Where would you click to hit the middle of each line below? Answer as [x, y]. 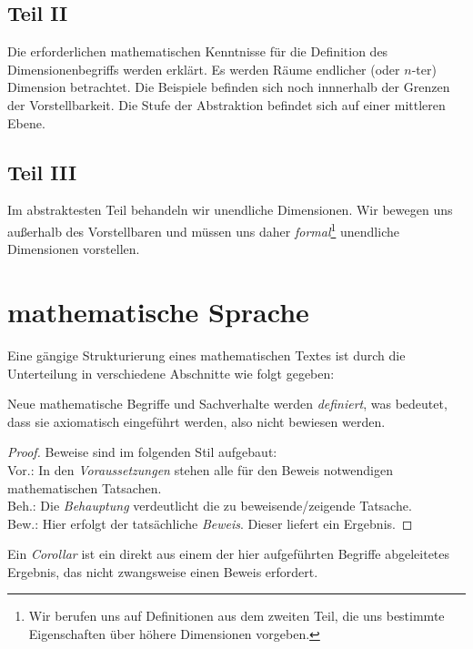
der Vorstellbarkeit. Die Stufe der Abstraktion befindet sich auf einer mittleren [226, 104]
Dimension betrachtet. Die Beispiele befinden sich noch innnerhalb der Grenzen [229, 87]
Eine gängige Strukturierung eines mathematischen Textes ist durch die [206, 355]
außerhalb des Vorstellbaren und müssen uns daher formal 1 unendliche [203, 229]
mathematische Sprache [158, 311]
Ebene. [26, 122]
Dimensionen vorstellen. [74, 249]
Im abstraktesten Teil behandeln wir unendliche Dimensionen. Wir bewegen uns [230, 210]
